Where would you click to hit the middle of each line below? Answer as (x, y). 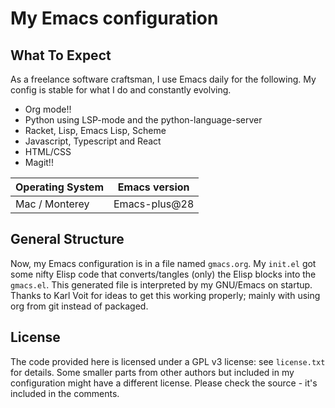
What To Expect (61, 55)
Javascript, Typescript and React (93, 141)
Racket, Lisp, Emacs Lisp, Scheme (95, 130)
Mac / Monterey (52, 204)
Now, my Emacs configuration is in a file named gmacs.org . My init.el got (163, 263)
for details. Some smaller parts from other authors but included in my (152, 372)
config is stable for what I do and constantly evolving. (121, 90)
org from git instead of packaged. (79, 306)
